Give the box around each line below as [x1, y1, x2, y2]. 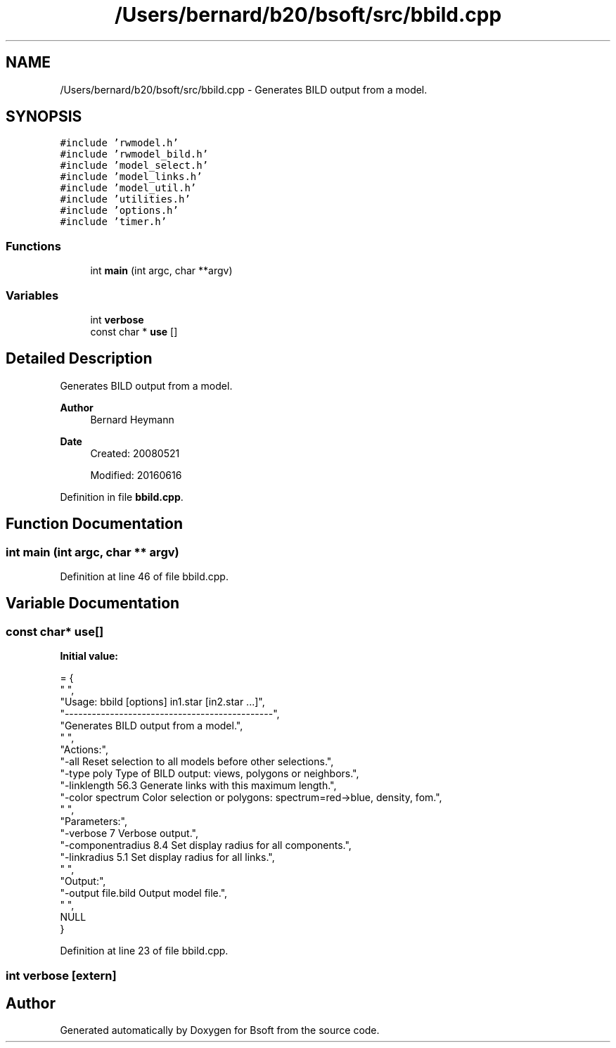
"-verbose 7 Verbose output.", [60, 827, 198, 840]
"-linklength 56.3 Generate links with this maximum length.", [60, 779, 337, 792]
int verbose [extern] [6, 968, 117, 983]
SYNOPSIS [6, 108, 82, 126]
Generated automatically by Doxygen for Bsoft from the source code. [60, 1024, 380, 1037]
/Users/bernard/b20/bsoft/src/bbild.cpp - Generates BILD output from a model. [60, 83, 428, 96]
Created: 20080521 [90, 447, 180, 459]
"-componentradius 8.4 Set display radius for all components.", [60, 839, 352, 852]
